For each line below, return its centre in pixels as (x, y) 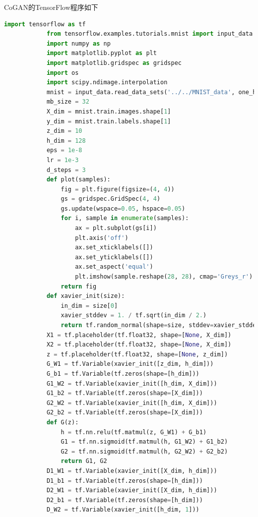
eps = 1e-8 (64, 150)
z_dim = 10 (64, 131)
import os (63, 73)
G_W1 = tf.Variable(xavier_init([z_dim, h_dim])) (130, 364)
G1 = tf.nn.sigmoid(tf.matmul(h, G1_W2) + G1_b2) (144, 442)
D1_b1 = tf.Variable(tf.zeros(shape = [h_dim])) (125, 481)
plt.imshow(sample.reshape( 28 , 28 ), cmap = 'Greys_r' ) (164, 277)
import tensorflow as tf (45, 24)
